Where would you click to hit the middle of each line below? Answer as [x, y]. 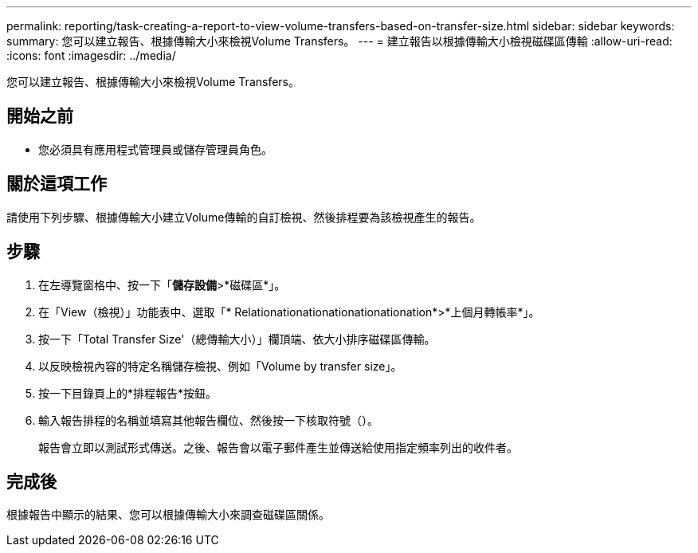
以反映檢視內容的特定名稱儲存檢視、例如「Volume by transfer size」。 [220, 366]
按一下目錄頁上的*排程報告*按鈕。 [128, 393]
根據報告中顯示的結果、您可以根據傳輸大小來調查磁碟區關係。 [168, 515]
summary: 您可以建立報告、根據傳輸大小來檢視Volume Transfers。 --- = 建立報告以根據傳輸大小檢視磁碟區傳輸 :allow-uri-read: [339, 41]
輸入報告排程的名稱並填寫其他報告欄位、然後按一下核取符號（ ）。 [208, 420]
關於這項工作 [57, 184]
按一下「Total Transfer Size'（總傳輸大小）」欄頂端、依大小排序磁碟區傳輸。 [237, 339]
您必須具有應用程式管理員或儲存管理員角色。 [155, 149]
